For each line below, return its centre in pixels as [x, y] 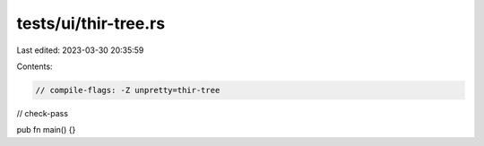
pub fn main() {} [46, 130]
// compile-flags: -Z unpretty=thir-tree [128, 90]
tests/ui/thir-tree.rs [91, 23]
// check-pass [43, 113]
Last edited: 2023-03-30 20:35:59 [80, 50]
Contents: [35, 66]
